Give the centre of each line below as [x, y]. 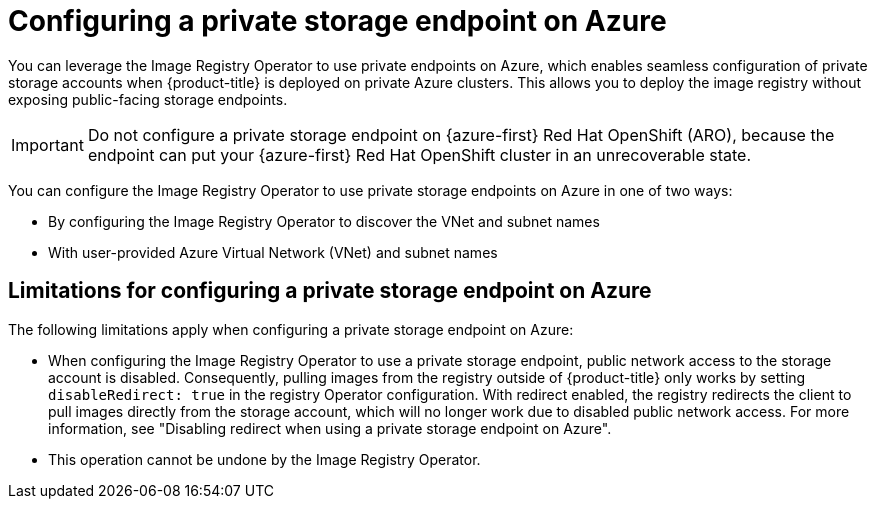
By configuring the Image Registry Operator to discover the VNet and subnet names [324, 221]
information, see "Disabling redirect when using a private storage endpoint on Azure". [330, 428]
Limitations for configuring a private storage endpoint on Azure [330, 291]
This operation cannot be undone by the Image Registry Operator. [264, 459]
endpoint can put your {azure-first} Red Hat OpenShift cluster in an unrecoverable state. [419, 154]
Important [47, 144]
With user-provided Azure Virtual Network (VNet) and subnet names [273, 252]
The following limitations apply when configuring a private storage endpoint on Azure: [291, 329]
